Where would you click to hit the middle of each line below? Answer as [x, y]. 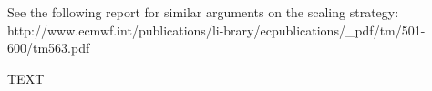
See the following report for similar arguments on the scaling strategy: [203, 12]
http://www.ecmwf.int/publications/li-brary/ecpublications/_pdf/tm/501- [216, 30]
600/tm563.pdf [49, 48]
